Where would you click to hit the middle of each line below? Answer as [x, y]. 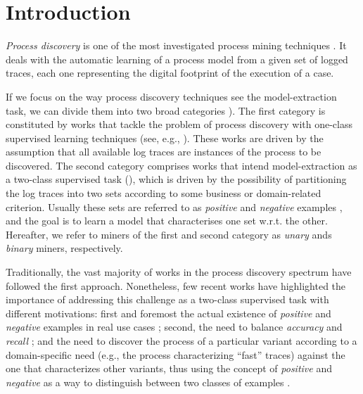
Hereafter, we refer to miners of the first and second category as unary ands [169, 234]
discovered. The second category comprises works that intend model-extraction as [181, 165]
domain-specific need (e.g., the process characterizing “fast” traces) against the [176, 354]
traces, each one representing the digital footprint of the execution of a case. [170, 73]
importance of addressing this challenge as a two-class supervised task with [167, 299]
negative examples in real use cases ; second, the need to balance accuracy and [174, 327]
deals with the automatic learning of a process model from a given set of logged [177, 59]
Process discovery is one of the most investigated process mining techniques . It [176, 45]
